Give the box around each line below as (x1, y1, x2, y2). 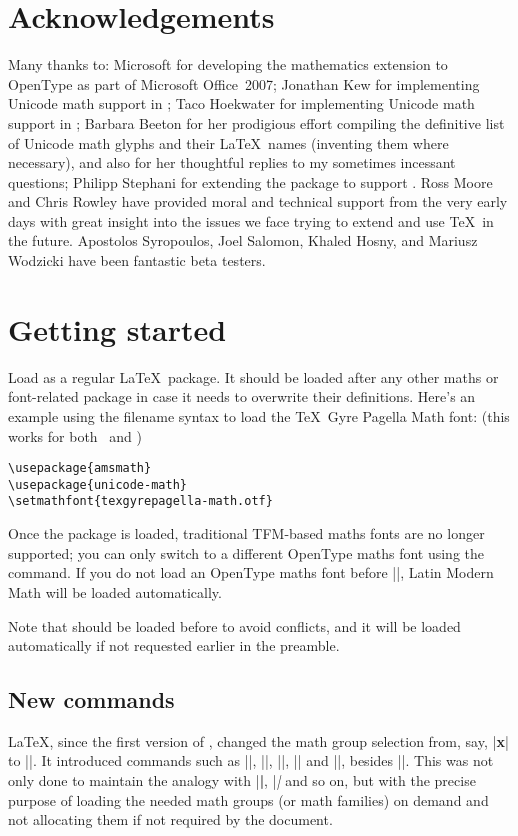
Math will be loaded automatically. (8, 581, 222, 602)
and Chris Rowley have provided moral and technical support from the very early (8, 191, 508, 212)
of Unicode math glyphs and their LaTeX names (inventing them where (8, 132, 449, 153)
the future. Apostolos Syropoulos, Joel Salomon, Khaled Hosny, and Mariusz (8, 230, 478, 251)
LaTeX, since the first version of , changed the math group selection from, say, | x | (8, 730, 509, 751)
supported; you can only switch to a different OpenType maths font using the (8, 542, 485, 563)
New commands (8, 684, 175, 715)
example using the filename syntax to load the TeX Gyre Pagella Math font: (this (8, 405, 510, 426)
